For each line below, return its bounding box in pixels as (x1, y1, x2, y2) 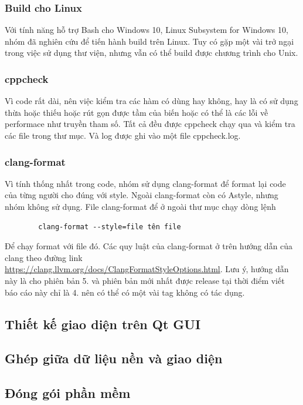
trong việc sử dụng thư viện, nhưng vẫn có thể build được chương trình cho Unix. (5, 46, 298, 59)
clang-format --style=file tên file (38, 222, 181, 231)
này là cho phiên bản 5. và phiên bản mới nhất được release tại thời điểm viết (5, 274, 285, 286)
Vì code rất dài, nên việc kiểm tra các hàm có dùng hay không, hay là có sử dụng (5, 95, 298, 107)
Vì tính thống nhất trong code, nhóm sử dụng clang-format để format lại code (5, 177, 286, 189)
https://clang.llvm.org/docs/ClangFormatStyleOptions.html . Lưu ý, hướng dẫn (5, 263, 289, 275)
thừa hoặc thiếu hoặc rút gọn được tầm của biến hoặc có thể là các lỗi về (5, 106, 268, 118)
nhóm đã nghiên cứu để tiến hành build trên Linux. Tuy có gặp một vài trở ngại (5, 35, 294, 47)
